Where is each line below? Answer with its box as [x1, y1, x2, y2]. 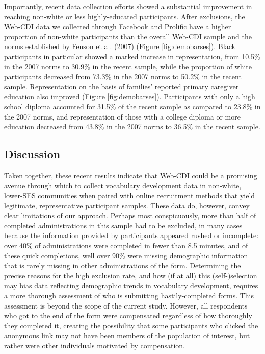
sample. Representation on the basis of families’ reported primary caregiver [4, 81, 239, 91]
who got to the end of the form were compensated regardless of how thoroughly [4, 310, 252, 321]
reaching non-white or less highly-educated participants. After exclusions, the [4, 11, 245, 21]
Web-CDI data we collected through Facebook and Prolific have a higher [4, 21, 231, 32]
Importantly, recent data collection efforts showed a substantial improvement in [4, 1, 252, 11]
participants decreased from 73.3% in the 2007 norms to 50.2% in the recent [4, 71, 242, 82]
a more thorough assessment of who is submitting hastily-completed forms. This [4, 290, 254, 301]
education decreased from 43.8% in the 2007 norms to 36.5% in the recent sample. [4, 121, 260, 132]
